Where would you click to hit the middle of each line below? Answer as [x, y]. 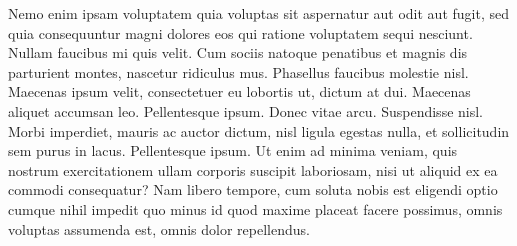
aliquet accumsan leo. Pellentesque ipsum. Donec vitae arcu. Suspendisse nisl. [246, 110]
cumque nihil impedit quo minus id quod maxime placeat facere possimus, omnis [255, 208]
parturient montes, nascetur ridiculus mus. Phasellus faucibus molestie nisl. [238, 71]
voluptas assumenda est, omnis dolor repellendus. [159, 228]
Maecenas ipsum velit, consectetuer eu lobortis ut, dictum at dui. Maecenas [239, 91]
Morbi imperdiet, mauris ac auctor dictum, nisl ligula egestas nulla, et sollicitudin [259, 130]
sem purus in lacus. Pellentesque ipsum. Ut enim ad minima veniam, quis [233, 150]
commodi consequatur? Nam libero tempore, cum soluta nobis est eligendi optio [253, 189]
